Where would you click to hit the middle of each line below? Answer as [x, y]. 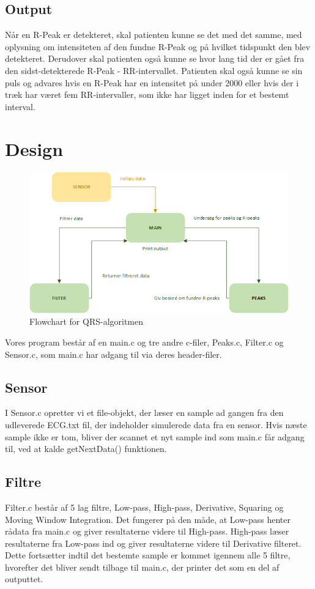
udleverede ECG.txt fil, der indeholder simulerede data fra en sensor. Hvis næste [156, 424]
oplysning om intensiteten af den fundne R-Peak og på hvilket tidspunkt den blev [158, 46]
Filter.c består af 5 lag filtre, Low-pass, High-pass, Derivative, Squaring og [144, 507]
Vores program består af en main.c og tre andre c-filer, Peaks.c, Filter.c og [144, 342]
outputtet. [24, 579]
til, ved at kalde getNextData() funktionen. [86, 449]
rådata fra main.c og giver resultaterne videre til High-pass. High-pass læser [147, 531]
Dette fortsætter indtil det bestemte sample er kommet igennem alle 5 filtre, [148, 555]
